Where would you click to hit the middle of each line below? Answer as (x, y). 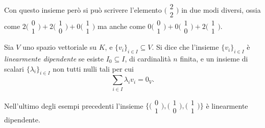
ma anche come (121, 26)
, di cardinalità (148, 58)
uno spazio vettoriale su (60, 47)
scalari (14, 68)
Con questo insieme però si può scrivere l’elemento (83, 9)
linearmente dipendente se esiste (54, 58)
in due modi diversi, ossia (221, 9)
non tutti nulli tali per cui (93, 68)
